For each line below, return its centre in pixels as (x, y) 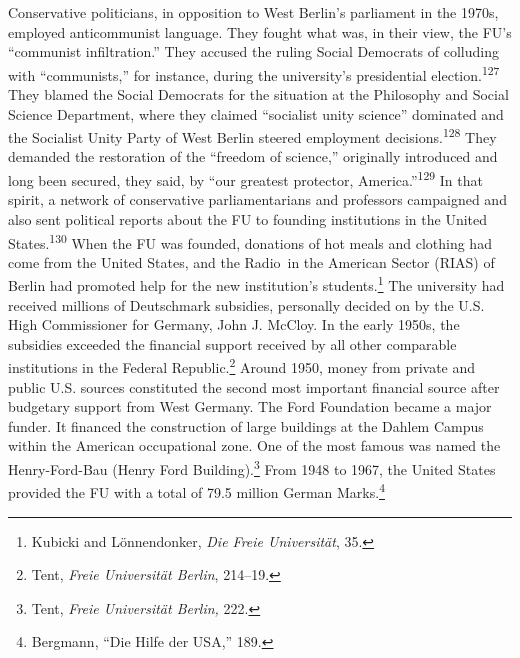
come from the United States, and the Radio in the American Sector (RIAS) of (251, 261)
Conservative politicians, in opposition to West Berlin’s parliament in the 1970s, (253, 12)
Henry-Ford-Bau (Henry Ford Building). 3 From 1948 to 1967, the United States (252, 467)
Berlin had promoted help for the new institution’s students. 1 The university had (256, 283)
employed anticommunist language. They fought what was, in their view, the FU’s (260, 31)
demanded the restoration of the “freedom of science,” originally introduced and (253, 156)
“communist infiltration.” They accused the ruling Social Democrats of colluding (253, 51)
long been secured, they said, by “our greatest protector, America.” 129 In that (245, 178)
